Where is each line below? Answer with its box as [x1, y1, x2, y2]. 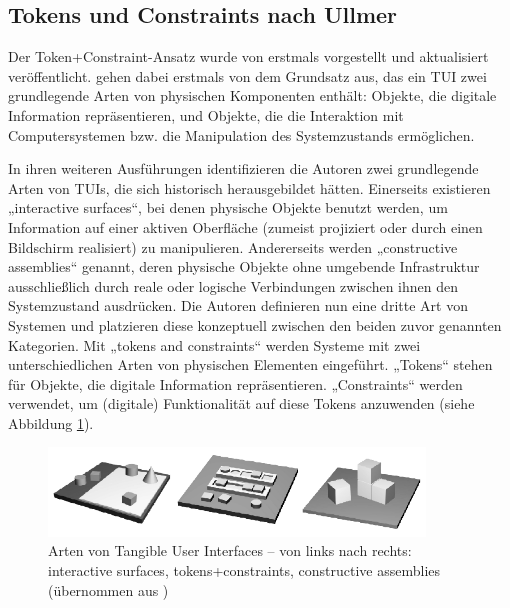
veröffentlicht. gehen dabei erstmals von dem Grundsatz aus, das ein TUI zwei [8, 65, 487, 86]
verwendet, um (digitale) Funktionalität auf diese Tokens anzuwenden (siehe [8, 393, 475, 414]
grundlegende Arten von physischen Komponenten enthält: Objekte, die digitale [8, 85, 497, 106]
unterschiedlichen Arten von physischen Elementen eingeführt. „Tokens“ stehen [8, 354, 493, 375]
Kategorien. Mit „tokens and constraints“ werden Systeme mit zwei [8, 334, 421, 355]
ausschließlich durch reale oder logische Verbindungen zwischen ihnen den [8, 275, 459, 296]
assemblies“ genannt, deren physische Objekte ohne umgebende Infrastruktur [8, 256, 480, 277]
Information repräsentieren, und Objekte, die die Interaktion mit [8, 104, 404, 125]
